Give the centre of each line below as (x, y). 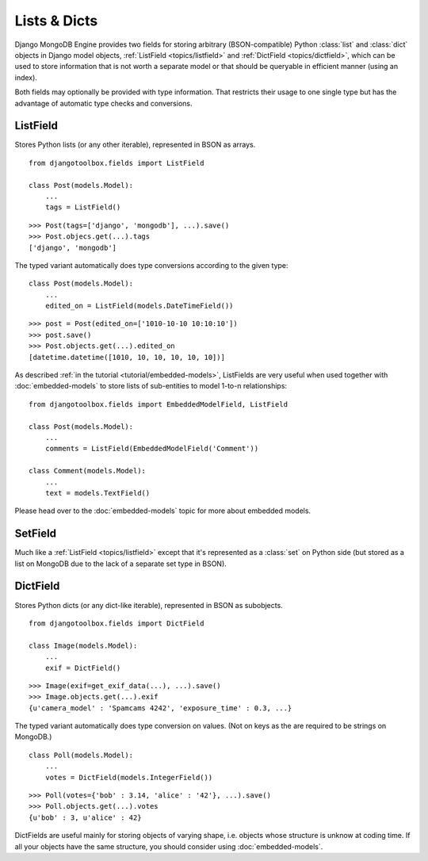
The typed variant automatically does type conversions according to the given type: (151, 265)
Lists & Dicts (56, 21)
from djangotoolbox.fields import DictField (117, 623)
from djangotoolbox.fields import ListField (117, 163)
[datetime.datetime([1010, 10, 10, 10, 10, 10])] (127, 357)
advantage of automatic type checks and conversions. (103, 103)
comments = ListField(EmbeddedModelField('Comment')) (152, 449)
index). (26, 77)
